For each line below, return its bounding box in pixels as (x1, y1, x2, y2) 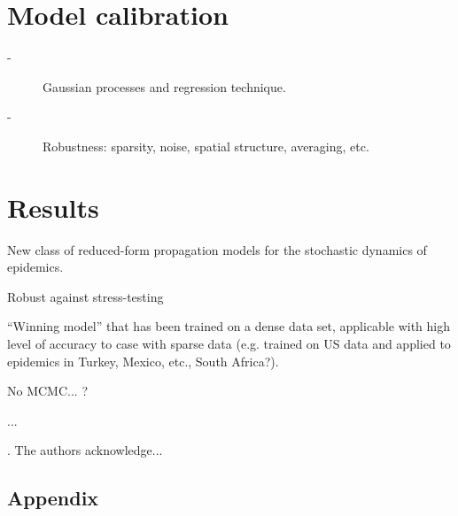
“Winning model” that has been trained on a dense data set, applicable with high (7, 317, 451, 335)
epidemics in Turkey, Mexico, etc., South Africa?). (7, 351, 279, 370)
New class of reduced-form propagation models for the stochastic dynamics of (7, 240, 427, 258)
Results (7, 189, 99, 225)
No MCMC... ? (7, 381, 88, 400)
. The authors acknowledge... (7, 441, 163, 459)
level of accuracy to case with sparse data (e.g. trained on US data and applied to (7, 335, 451, 352)
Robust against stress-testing (7, 287, 164, 305)
